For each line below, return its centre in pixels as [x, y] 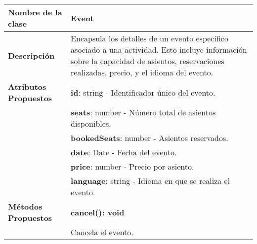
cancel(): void [98, 212]
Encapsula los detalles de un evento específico [150, 38]
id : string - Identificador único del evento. [143, 92]
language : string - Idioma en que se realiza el [150, 181]
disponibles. [91, 123]
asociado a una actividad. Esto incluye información [159, 50]
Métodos [25, 206]
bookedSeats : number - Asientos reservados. [150, 138]
